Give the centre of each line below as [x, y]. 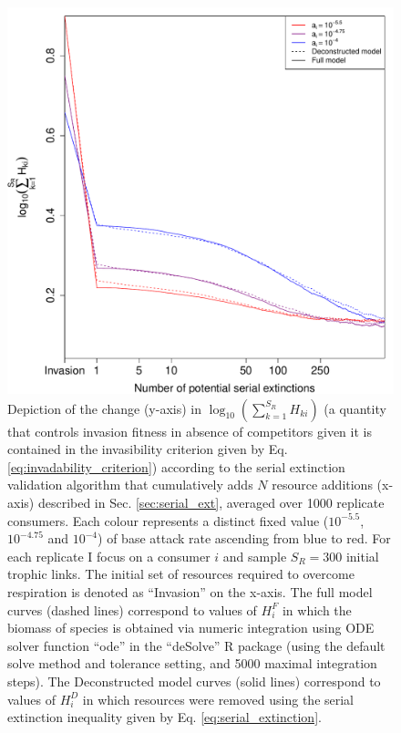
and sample [255, 556]
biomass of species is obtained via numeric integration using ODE [191, 628]
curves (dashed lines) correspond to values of [132, 609]
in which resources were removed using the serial [218, 699]
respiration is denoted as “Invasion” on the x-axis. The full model [190, 591]
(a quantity [355, 408]
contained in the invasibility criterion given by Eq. [148, 449]
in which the [317, 609]
